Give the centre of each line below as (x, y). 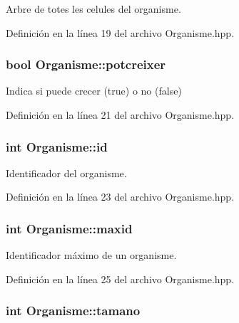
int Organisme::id (57, 146)
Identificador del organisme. (66, 173)
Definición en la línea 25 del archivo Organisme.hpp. (120, 279)
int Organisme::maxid (69, 228)
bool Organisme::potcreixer (86, 64)
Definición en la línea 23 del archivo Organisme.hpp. (120, 197)
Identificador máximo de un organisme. (91, 255)
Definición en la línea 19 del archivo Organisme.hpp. (120, 32)
